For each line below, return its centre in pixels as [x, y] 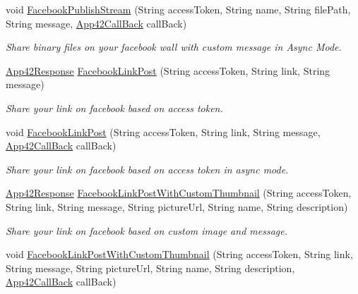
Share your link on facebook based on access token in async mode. [147, 169]
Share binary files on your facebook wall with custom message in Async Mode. [174, 47]
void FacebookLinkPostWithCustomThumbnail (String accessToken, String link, [179, 254]
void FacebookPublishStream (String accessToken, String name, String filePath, [178, 9]
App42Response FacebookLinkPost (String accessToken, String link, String [168, 70]
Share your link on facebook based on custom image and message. [147, 230]
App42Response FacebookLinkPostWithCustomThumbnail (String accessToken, [179, 193]
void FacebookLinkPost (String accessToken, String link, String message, [163, 131]
